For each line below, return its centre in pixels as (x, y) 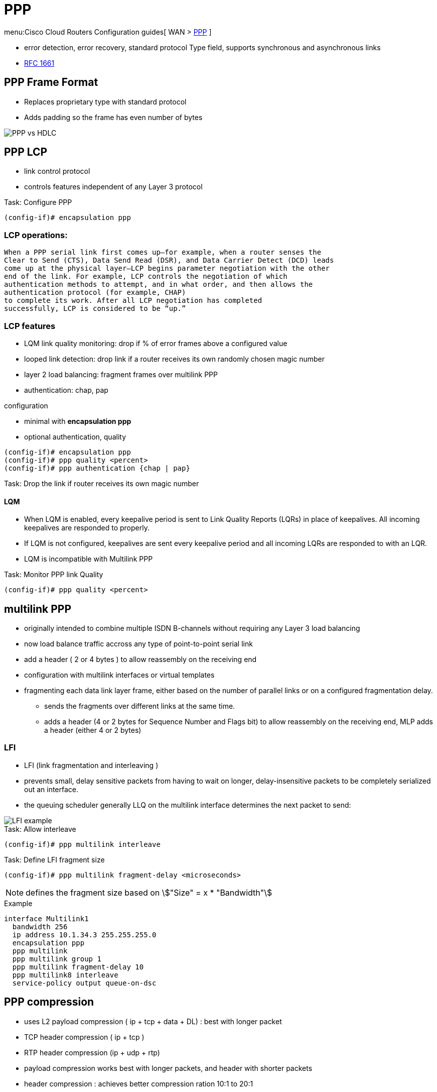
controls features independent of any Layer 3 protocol (113, 187)
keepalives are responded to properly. (87, 528)
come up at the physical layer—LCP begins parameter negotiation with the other (167, 268)
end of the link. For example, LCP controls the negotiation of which (146, 277)
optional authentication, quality (75, 436)
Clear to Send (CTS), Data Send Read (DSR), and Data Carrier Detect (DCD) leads (169, 260)
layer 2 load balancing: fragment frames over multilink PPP (121, 374)
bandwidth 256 (40, 926)
